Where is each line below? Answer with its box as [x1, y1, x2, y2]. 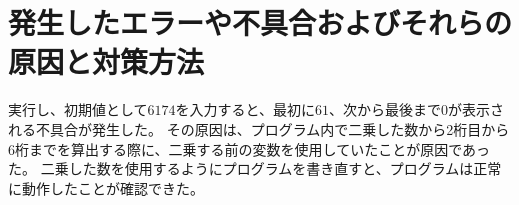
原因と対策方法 [8, 41, 205, 82]
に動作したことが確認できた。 [8, 177, 204, 198]
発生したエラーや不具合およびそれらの [8, 2, 513, 43]
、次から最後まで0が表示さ [329, 99, 505, 120]
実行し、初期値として [8, 99, 148, 120]
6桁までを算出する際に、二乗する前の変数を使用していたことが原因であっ [8, 138, 491, 159]
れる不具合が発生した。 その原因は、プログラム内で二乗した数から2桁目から [8, 118, 510, 139]
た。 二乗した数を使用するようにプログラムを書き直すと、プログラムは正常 [8, 158, 502, 179]
